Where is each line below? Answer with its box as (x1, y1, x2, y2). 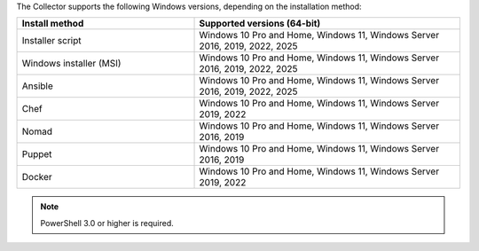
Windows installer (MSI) (21, 58, 122, 70)
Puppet (21, 148, 52, 161)
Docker (21, 171, 52, 184)
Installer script (21, 35, 82, 47)
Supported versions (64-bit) (199, 18, 321, 30)
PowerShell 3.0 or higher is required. (40, 217, 175, 228)
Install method (21, 18, 84, 30)
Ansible (21, 80, 53, 92)
